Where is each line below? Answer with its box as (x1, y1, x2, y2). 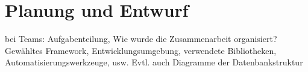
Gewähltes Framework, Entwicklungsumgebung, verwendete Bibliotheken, (5, 44, 277, 56)
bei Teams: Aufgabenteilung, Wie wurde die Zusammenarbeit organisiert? (5, 32, 277, 45)
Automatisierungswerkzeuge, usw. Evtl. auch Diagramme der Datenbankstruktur (5, 56, 303, 68)
